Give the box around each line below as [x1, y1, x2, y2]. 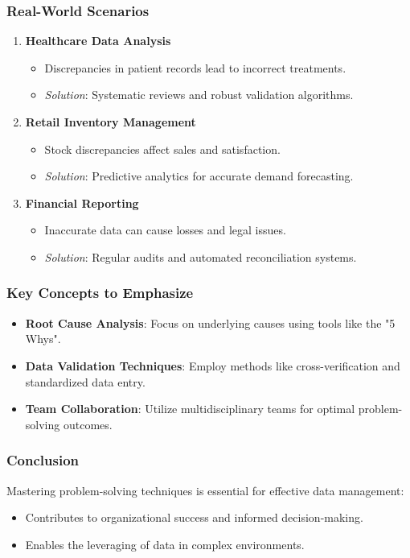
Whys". [25, 330, 61, 347]
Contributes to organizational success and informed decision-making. [25, 509, 363, 526]
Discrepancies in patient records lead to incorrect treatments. [44, 59, 346, 76]
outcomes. [63, 415, 113, 432]
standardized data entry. [25, 373, 146, 390]
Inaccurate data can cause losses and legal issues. [44, 221, 286, 238]
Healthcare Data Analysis [25, 32, 171, 49]
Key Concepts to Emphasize [6, 283, 194, 303]
